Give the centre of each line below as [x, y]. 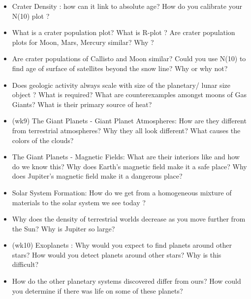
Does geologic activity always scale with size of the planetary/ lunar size [121, 85]
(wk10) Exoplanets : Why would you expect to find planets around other [122, 245]
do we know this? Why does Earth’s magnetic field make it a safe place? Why [129, 166]
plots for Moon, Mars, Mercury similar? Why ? [83, 42]
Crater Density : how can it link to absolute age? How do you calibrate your [127, 6]
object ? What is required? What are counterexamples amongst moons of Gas [129, 94]
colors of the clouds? [43, 140]
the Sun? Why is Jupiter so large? [63, 228]
